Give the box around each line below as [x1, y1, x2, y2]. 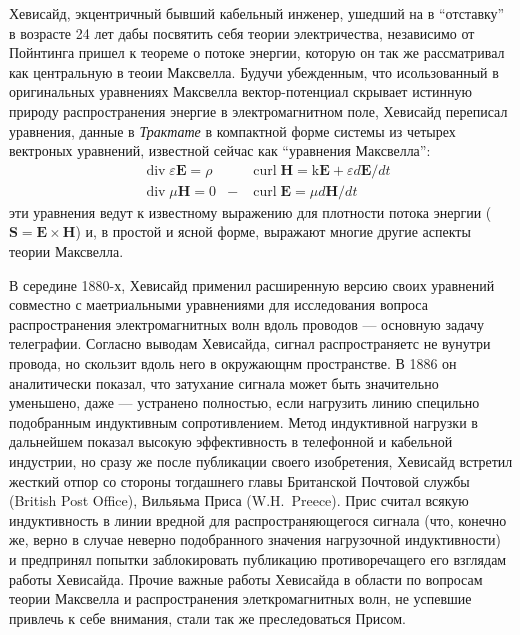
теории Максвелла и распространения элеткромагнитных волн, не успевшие [9, 588, 472, 609]
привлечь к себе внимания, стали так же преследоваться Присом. [9, 607, 406, 628]
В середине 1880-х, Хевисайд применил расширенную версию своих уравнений [9, 274, 495, 295]
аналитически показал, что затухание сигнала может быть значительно [9, 372, 439, 393]
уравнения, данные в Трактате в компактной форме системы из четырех [9, 120, 456, 141]
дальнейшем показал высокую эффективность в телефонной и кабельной [9, 431, 453, 452]
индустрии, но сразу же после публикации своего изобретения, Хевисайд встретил [9, 450, 513, 471]
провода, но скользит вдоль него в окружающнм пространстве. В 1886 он [9, 352, 457, 373]
